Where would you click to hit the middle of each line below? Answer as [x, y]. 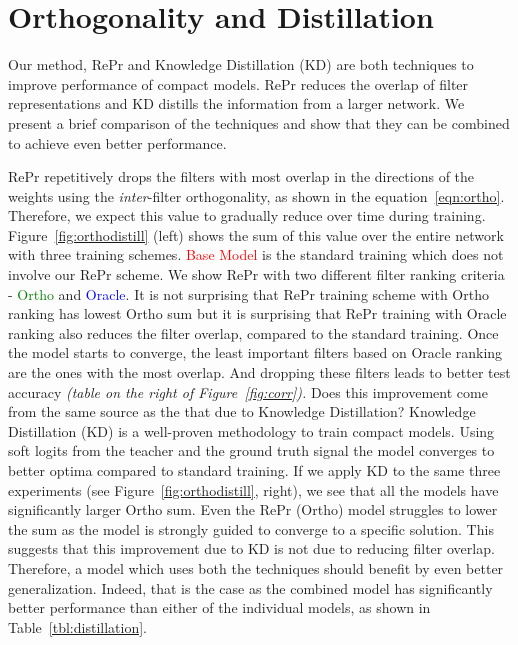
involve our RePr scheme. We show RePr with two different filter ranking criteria [256, 274]
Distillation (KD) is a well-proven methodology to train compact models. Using [251, 430]
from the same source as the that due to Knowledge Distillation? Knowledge [242, 411]
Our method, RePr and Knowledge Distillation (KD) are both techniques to [241, 64]
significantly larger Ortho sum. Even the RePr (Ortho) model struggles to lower [253, 509]
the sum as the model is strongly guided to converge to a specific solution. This [251, 528]
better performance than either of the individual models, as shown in [219, 607]
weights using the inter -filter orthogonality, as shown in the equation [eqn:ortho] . [256, 195]
